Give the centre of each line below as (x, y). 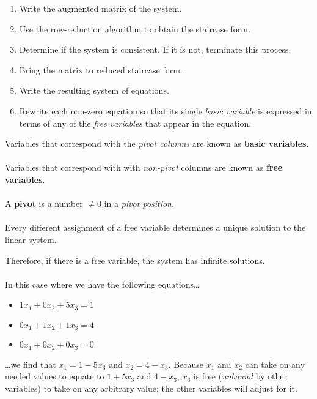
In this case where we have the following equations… (102, 284)
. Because (186, 364)
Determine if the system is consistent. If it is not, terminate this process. (155, 49)
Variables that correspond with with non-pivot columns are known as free (144, 167)
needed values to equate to (55, 376)
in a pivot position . (139, 203)
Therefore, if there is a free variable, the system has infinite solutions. (135, 260)
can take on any (275, 364)
